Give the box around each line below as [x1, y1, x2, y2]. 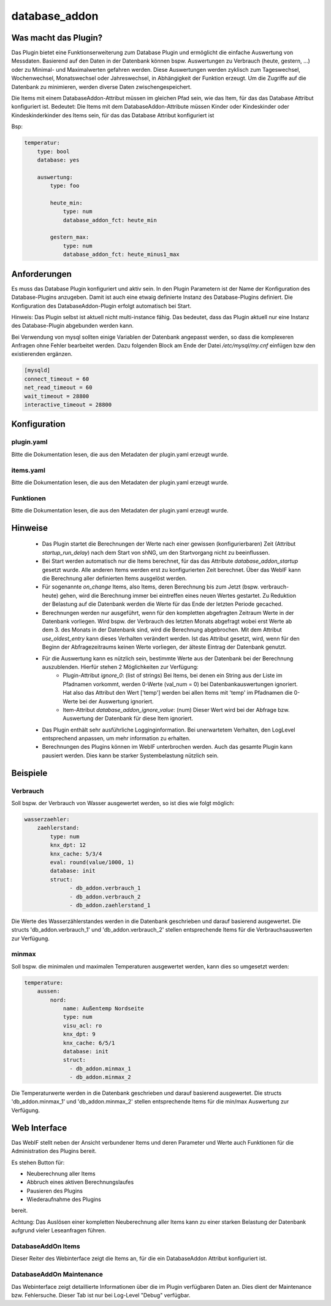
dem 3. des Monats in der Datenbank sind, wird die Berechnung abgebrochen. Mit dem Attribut [42, 626, 282, 633]
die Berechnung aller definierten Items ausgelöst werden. [42, 574, 187, 582]
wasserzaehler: [24, 816, 70, 822]
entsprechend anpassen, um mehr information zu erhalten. [42, 735, 191, 742]
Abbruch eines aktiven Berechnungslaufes [26, 1178, 134, 1186]
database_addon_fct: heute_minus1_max [63, 251, 180, 258]
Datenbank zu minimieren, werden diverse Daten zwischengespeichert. [11, 83, 192, 90]
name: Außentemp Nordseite [63, 1005, 144, 1012]
